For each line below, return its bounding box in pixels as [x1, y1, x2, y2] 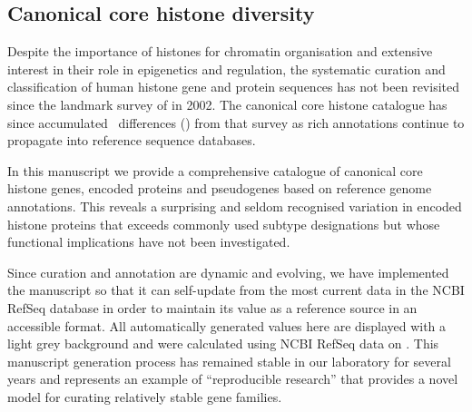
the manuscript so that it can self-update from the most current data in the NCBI [7, 280, 465, 299]
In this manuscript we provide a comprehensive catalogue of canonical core [7, 161, 423, 180]
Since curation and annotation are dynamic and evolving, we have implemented [7, 262, 449, 281]
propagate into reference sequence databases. [7, 131, 256, 150]
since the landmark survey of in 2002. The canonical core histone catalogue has [7, 94, 447, 113]
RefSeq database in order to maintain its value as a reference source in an [7, 298, 418, 317]
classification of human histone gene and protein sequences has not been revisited [7, 77, 459, 96]
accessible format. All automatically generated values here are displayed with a [7, 316, 447, 335]
